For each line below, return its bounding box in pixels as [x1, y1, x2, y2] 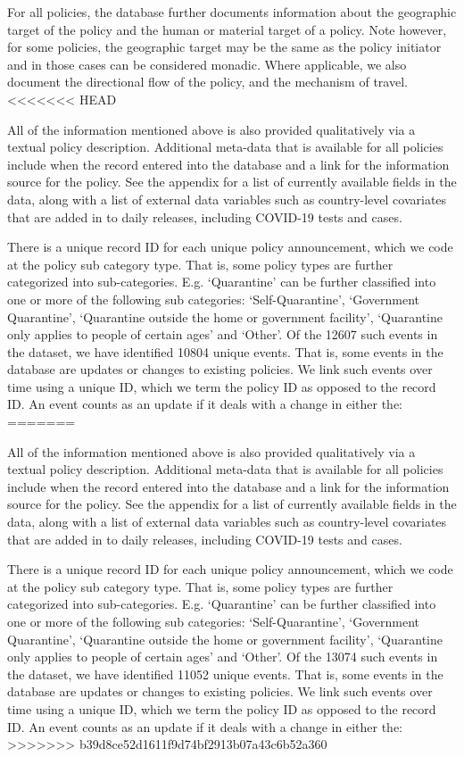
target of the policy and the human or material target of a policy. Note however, [7, 20, 447, 38]
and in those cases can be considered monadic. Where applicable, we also [7, 54, 407, 73]
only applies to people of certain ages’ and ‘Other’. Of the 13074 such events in [7, 647, 438, 666]
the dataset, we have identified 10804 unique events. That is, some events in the [7, 342, 443, 361]
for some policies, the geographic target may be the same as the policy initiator [7, 37, 442, 56]
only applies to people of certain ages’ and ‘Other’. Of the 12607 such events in [7, 325, 438, 344]
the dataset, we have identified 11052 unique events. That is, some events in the [7, 664, 443, 683]
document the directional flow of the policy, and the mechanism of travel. [7, 72, 408, 91]
